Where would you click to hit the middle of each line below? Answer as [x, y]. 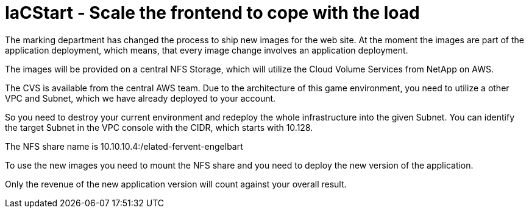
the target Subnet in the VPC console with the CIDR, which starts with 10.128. [159, 127]
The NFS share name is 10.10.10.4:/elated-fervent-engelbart [124, 146]
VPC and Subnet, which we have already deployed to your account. [140, 98]
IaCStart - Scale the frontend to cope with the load [212, 13]
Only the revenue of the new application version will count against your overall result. [176, 184]
